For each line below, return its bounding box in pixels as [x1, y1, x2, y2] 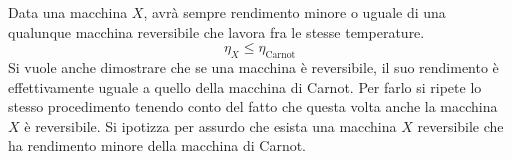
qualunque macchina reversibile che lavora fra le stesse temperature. [8, 21, 425, 42]
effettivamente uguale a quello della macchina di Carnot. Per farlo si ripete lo [8, 76, 482, 97]
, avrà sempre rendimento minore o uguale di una [143, 2, 446, 22]
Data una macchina [8, 2, 128, 22]
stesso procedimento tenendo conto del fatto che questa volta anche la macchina [8, 96, 498, 117]
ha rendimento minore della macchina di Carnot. [8, 135, 307, 156]
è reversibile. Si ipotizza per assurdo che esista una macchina [24, 115, 397, 136]
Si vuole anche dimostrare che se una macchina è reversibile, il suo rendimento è [8, 56, 499, 77]
